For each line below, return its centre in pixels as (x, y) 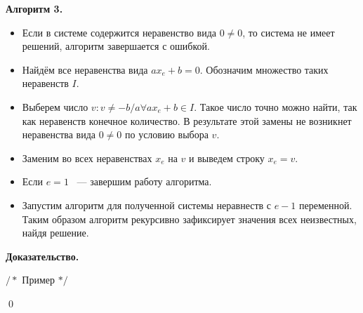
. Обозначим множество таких (264, 69)
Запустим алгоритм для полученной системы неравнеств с (147, 205)
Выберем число (55, 106)
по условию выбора (167, 134)
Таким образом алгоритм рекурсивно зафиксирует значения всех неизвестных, (189, 219)
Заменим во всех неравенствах (87, 158)
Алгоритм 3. (34, 8)
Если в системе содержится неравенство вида (119, 32)
